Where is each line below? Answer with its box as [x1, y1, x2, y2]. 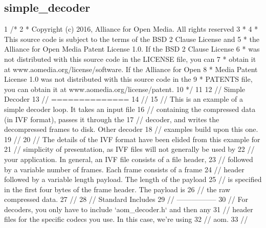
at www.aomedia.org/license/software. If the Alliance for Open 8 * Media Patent [4, 63, 258, 74]
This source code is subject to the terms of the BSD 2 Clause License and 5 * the [4, 33, 259, 44]
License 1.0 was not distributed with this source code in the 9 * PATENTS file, [4, 74, 253, 84]
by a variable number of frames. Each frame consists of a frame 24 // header [4, 164, 245, 174]
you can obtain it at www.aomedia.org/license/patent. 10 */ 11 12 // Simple [4, 83, 246, 94]
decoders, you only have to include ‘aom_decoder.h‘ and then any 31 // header [4, 203, 253, 214]
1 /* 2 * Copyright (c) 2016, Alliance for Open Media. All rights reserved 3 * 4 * [4, 24, 258, 34]
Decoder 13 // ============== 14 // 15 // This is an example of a [4, 94, 243, 104]
